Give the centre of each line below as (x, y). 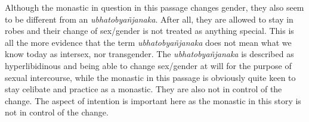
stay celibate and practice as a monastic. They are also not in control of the (143, 89)
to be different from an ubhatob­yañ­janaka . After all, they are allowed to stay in (149, 19)
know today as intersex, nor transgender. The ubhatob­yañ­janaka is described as (149, 54)
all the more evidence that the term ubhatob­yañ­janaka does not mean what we (148, 42)
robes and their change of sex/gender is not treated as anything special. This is (149, 31)
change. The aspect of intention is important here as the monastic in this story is (153, 100)
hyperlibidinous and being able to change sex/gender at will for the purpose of (148, 65)
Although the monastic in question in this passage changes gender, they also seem (154, 7)
